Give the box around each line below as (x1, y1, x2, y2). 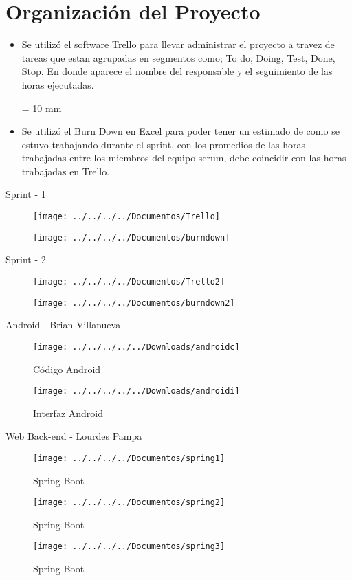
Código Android (33, 361, 101, 376)
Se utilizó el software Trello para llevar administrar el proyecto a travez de (21, 37, 335, 52)
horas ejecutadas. (21, 77, 94, 91)
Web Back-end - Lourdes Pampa (5, 429, 142, 443)
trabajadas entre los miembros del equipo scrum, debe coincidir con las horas (21, 150, 346, 165)
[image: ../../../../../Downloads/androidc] (33, 342, 240, 352)
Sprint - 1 (5, 187, 46, 201)
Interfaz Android (33, 405, 103, 420)
